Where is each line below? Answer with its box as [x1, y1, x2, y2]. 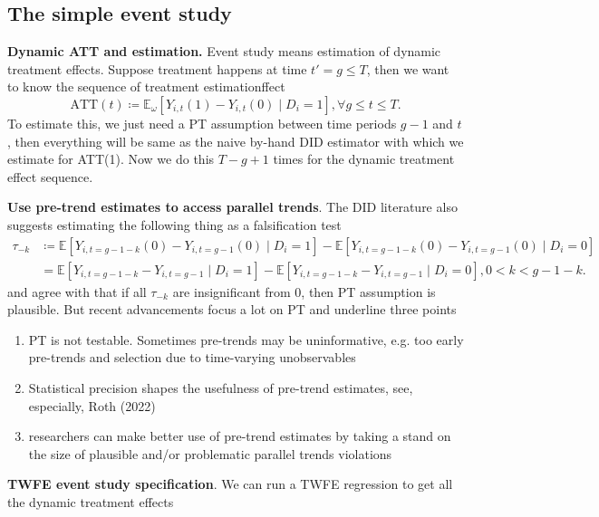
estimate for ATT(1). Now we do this [7, 149, 215, 168]
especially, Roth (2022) [28, 396, 156, 415]
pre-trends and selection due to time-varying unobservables [28, 348, 356, 367]
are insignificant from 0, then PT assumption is [172, 282, 436, 301]
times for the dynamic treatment [273, 149, 455, 168]
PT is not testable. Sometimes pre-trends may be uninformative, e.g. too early [28, 330, 464, 349]
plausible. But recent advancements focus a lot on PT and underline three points [7, 300, 457, 319]
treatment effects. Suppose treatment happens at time [7, 59, 307, 78]
